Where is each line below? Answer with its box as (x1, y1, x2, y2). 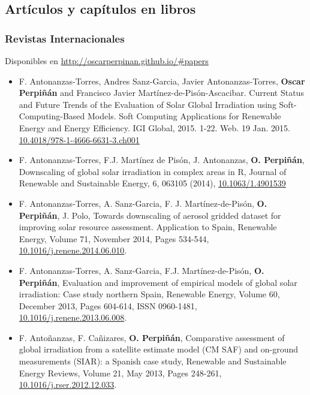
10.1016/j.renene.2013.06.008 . (19, 311, 127, 324)
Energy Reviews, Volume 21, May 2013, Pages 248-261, (19, 366, 222, 379)
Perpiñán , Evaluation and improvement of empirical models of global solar (19, 276, 297, 288)
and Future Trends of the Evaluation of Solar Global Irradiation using (19, 98, 276, 110)
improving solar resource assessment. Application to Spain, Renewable (19, 221, 277, 233)
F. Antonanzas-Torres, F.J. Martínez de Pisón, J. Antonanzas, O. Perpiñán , (19, 153, 305, 166)
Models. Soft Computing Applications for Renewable (88, 110, 281, 122)
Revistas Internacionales (5, 31, 125, 46)
